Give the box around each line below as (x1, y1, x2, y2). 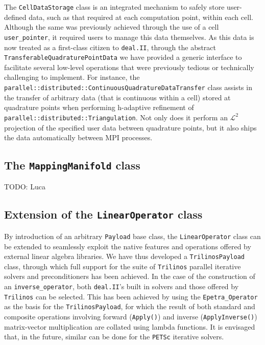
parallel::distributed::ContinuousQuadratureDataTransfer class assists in (4, 82, 252, 92)
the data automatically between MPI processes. (4, 132, 153, 143)
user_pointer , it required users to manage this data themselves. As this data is (4, 31, 254, 42)
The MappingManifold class (4, 157, 140, 173)
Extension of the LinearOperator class (4, 206, 203, 222)
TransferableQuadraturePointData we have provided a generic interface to (4, 52, 242, 62)
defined (4, 11, 27, 22)
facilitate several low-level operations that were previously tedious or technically (4, 61, 254, 72)
